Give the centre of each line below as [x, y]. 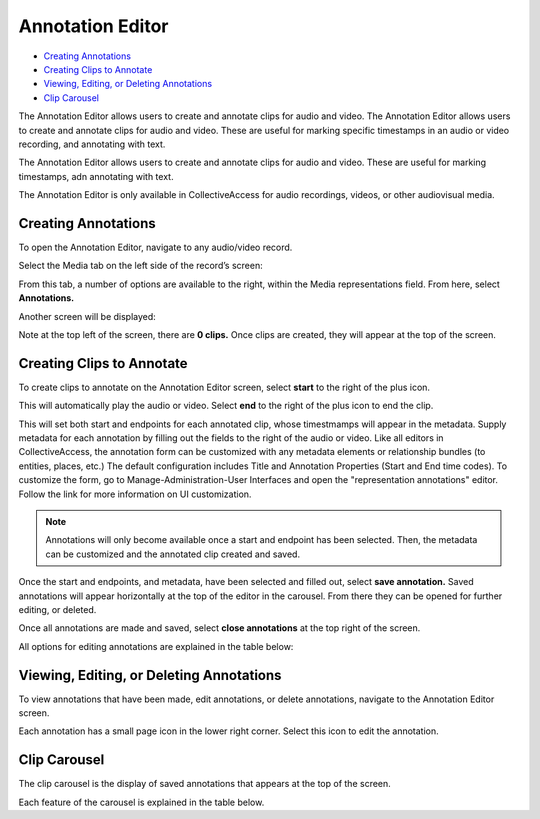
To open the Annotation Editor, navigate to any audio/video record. [155, 247]
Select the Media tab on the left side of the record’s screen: [141, 266]
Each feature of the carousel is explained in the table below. [141, 802]
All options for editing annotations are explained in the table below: [156, 646]
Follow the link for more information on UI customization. [135, 494]
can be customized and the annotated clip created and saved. [172, 554]
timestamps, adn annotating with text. [96, 176]
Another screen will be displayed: [87, 316]
